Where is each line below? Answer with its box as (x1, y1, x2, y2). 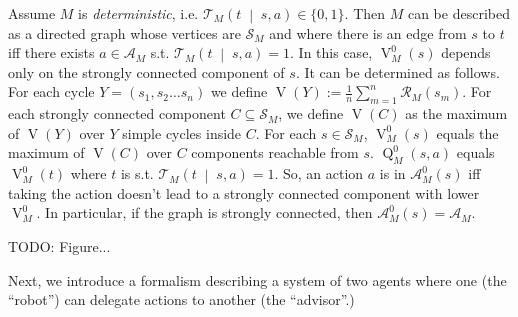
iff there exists (8, 42, 95, 63)
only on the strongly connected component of (8, 61, 285, 82)
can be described (407, 3, 510, 23)
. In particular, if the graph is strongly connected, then (36, 202, 373, 223)
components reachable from (191, 142, 359, 163)
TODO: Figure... (8, 236, 111, 257)
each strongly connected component (8, 103, 226, 124)
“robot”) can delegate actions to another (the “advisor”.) (8, 289, 355, 310)
